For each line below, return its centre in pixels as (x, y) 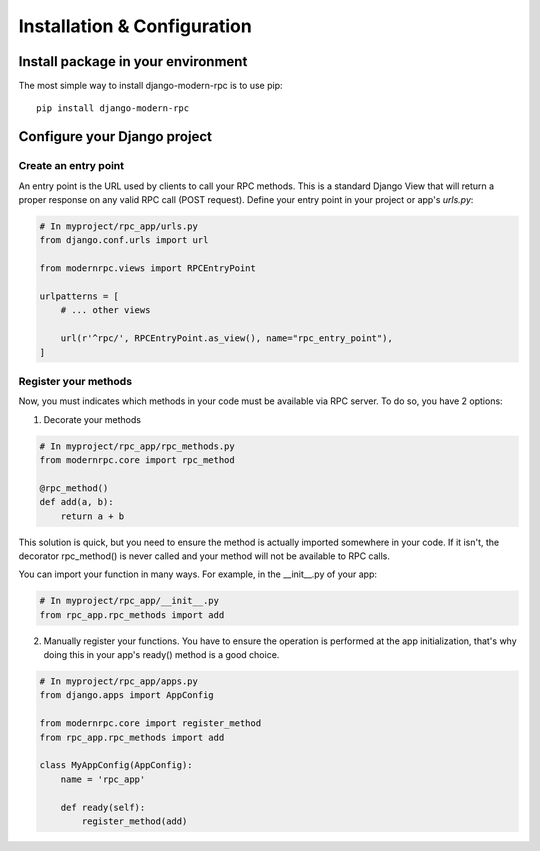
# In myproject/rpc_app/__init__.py (129, 601)
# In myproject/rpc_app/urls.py (119, 226)
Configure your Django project (115, 136)
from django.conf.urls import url (124, 240)
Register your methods (75, 381)
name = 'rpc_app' (103, 779)
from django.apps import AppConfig (126, 695)
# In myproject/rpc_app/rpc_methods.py (137, 446)
